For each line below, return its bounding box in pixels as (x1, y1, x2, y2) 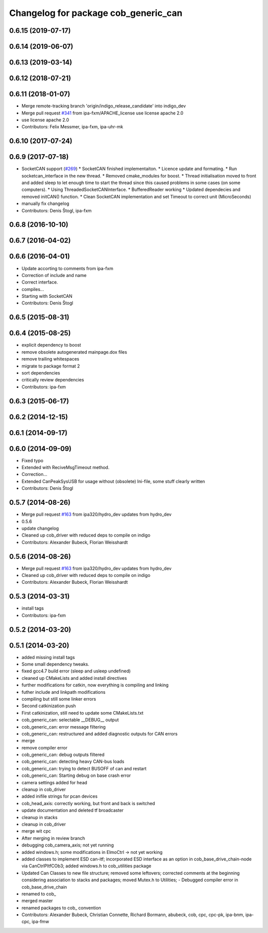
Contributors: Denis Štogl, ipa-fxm (21, 207, 92, 213)
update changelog (21, 525, 59, 531)
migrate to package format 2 (21, 363, 80, 369)
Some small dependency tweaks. (21, 661, 89, 667)
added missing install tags (21, 654, 75, 660)
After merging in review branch (21, 835, 85, 841)
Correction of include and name (21, 272, 87, 278)
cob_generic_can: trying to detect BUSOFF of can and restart (21, 765, 146, 771)
